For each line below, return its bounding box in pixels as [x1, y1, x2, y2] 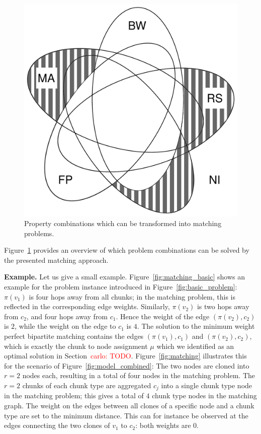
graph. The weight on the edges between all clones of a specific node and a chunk [4, 400, 254, 411]
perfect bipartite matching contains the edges [4, 331, 144, 341]
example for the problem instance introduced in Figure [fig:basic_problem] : [4, 281, 237, 292]
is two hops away [197, 301, 249, 312]
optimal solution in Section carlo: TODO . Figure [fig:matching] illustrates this [4, 350, 247, 361]
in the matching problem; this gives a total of [4, 390, 144, 401]
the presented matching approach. [4, 254, 109, 265]
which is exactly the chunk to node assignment [4, 340, 148, 351]
